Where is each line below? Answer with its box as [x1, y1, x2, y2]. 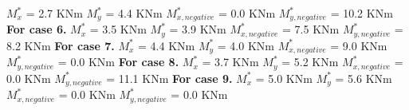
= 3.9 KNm [169, 21, 226, 37]
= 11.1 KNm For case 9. [106, 69, 233, 86]
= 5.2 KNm [281, 53, 339, 70]
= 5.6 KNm [335, 69, 392, 86]
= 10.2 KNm [330, 5, 393, 21]
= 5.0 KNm [255, 69, 313, 86]
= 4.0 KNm [217, 37, 274, 53]
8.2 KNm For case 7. [6, 37, 115, 53]
